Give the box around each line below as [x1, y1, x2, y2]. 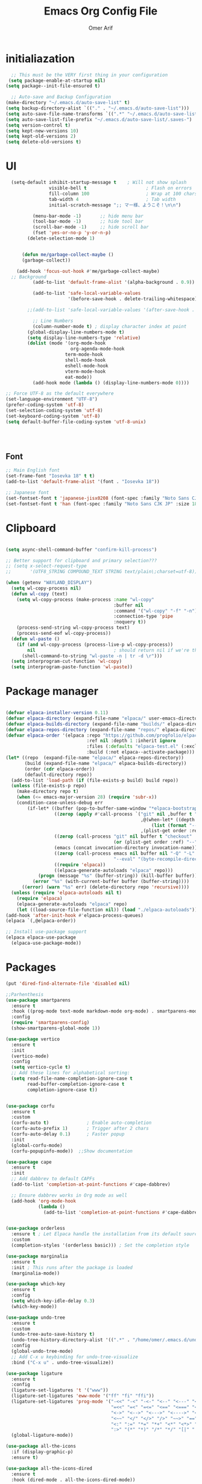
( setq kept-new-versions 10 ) [5, 128, 79, 134]
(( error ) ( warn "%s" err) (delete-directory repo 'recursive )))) [21, 884, 189, 890]
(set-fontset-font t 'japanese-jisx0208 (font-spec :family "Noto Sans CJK [5, 495, 200, 501]
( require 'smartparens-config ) [11, 1020, 90, 1026]
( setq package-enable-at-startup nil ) [8, 77, 106, 84]
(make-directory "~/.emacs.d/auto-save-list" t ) [5, 100, 130, 106]
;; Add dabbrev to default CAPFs [11, 1176, 95, 1182]
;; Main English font [5, 467, 60, 473]
